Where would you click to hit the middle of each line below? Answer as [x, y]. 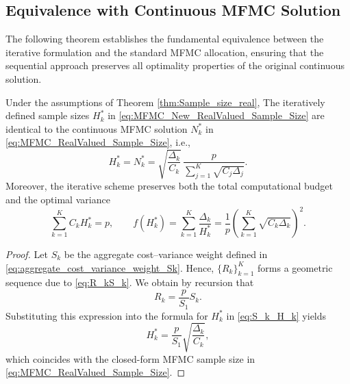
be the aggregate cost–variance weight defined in [166, 254]
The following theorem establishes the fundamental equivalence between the [165, 39]
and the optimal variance [58, 199]
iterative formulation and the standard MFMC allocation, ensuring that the [165, 52]
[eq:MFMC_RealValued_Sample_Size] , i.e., [98, 142]
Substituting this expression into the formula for [107, 315]
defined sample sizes [48, 115]
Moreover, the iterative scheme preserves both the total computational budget [169, 186]
